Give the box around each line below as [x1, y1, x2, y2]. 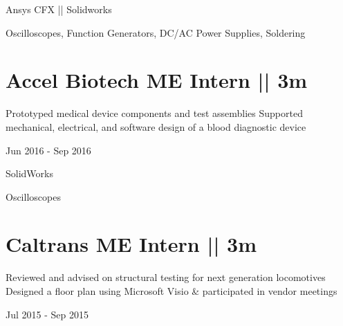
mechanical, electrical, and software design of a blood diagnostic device [6, 119, 306, 134]
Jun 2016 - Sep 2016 [6, 143, 91, 157]
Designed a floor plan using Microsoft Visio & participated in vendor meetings [6, 284, 337, 298]
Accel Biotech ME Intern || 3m [6, 66, 308, 94]
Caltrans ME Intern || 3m [6, 230, 257, 258]
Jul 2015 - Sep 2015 [6, 307, 89, 321]
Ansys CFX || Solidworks [6, 2, 112, 16]
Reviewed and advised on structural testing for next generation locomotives [6, 270, 326, 284]
